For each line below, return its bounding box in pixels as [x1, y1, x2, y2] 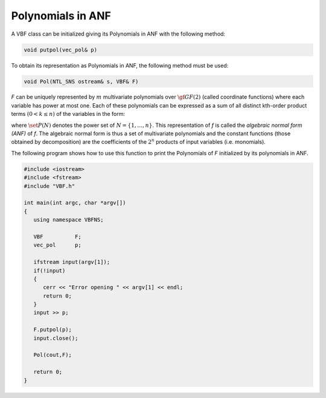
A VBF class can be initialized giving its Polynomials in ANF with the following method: [11, 30, 226, 37]
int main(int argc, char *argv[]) [24, 199, 126, 207]
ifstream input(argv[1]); [33, 258, 110, 266]
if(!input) [33, 267, 66, 274]
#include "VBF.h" [24, 182, 75, 190]
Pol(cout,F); [33, 351, 72, 359]
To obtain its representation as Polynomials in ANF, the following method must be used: [11, 62, 229, 69]
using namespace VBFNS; [33, 216, 104, 223]
